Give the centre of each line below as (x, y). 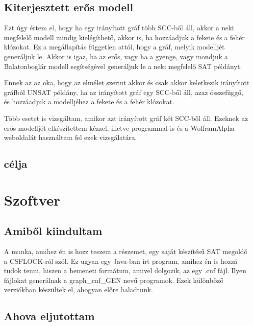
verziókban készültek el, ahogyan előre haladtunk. (78, 290)
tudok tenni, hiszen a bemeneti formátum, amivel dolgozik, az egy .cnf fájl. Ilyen (125, 270)
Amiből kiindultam (53, 231)
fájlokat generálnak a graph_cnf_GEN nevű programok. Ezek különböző (114, 280)
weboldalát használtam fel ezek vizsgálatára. (71, 137)
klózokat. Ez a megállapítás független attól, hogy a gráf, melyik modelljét (114, 47)
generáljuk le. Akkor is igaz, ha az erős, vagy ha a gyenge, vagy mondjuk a (116, 56)
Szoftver (32, 199)
